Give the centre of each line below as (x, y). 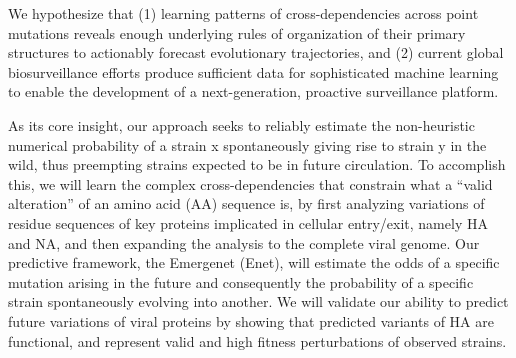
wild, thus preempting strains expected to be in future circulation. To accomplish (257, 164)
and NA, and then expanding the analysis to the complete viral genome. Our (244, 242)
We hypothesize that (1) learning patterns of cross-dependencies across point (243, 13)
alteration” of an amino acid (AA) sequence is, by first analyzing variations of (246, 203)
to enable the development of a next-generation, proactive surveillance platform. (253, 91)
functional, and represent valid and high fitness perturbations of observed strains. (257, 340)
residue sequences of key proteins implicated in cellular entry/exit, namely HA (248, 222)
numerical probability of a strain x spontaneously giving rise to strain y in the (247, 144)
